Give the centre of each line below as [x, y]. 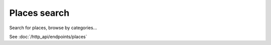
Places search [39, 13]
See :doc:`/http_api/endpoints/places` [48, 37]
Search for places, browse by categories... [53, 28]
